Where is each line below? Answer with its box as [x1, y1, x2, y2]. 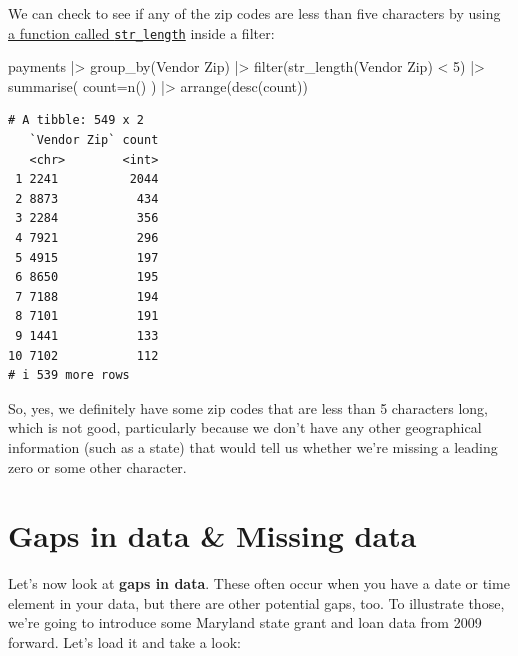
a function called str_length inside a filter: [8, 22, 275, 43]
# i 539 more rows [8, 368, 130, 383]
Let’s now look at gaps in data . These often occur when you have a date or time [8, 573, 510, 594]
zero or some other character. [8, 456, 187, 477]
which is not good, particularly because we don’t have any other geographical [8, 417, 482, 438]
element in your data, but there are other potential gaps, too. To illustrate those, [8, 592, 505, 613]
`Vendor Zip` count [29, 133, 159, 148]
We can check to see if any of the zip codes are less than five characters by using [8, 3, 501, 23]
